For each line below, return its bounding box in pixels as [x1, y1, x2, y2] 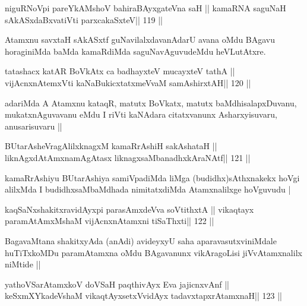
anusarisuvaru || [5, 119, 62, 132]
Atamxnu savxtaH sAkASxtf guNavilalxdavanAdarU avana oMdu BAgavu [5, 33, 276, 46]
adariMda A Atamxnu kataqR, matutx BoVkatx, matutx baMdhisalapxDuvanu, [5, 96, 297, 109]
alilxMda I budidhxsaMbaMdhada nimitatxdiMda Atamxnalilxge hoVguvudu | [5, 183, 291, 195]
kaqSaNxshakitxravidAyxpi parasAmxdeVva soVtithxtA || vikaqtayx [5, 203, 254, 215]
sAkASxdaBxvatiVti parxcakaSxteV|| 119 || [5, 13, 163, 26]
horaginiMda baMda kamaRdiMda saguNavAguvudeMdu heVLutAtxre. [5, 45, 266, 57]
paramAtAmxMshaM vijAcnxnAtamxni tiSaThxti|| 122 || [5, 214, 214, 227]
